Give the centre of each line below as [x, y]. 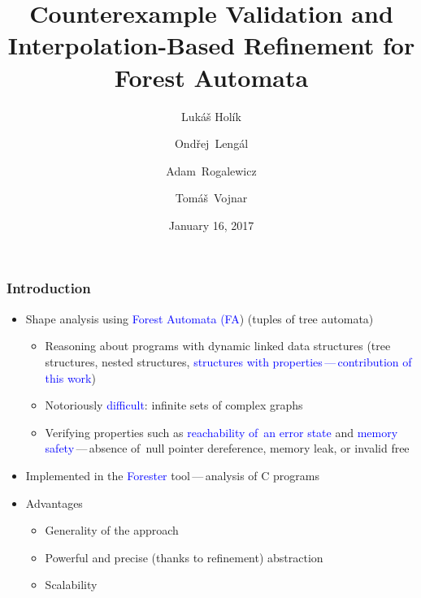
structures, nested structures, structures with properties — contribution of [228, 361]
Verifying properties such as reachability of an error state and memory [221, 432]
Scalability [71, 585]
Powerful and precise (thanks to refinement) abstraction [184, 557]
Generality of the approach [112, 530]
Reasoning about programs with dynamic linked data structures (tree [218, 346]
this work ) [70, 377]
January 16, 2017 [211, 225]
